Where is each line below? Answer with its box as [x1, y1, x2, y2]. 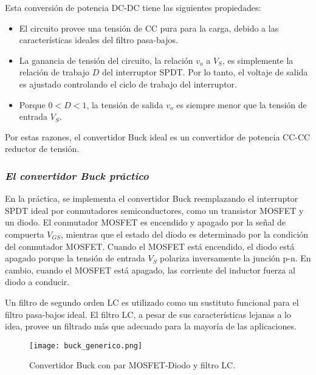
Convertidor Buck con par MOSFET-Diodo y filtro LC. [29, 359, 236, 371]
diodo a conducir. [5, 275, 70, 288]
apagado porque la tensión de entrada [5, 252, 145, 264]
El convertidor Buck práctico [5, 168, 149, 183]
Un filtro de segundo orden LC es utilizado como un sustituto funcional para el [5, 295, 299, 308]
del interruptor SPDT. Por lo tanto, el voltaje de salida [101, 66, 308, 78]
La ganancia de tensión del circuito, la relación [19, 53, 193, 66]
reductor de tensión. [5, 142, 80, 155]
